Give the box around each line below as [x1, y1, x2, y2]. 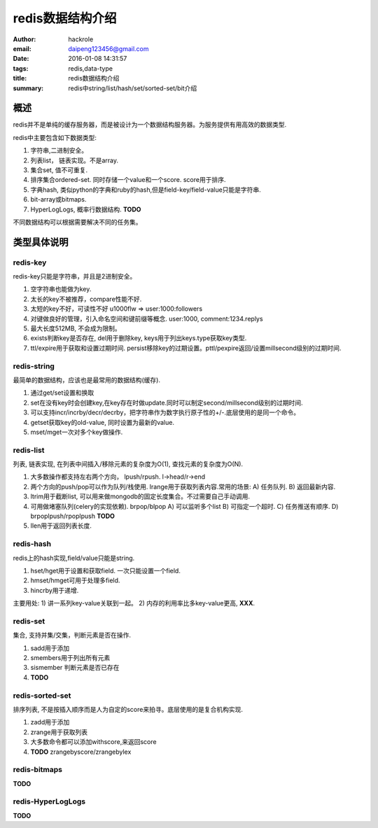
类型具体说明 [13, 236, 69, 248]
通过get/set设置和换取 [30, 388, 94, 397]
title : [13, 74, 27, 83]
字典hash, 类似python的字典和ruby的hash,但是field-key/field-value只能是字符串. [30, 185, 262, 194]
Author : [13, 35, 36, 43]
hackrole [68, 35, 94, 43]
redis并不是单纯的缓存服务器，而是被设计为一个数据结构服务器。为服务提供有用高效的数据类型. [13, 120, 287, 129]
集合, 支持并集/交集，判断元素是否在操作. [13, 631, 132, 640]
